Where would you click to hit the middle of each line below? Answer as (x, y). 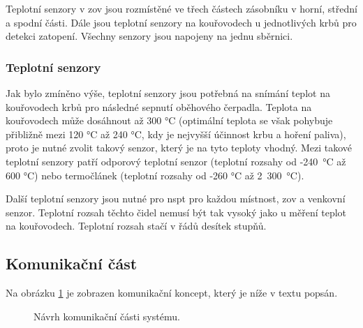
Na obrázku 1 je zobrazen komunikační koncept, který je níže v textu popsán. (172, 293)
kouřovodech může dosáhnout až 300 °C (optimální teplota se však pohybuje (169, 120)
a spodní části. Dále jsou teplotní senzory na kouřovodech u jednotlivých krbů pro (181, 22)
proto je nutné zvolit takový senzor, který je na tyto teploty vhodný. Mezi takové (179, 148)
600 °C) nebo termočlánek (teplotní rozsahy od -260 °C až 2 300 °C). (155, 175)
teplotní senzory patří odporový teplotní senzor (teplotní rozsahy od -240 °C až (176, 161)
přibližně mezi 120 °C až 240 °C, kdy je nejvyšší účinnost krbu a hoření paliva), (176, 134)
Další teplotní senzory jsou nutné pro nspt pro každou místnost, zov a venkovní (176, 199)
